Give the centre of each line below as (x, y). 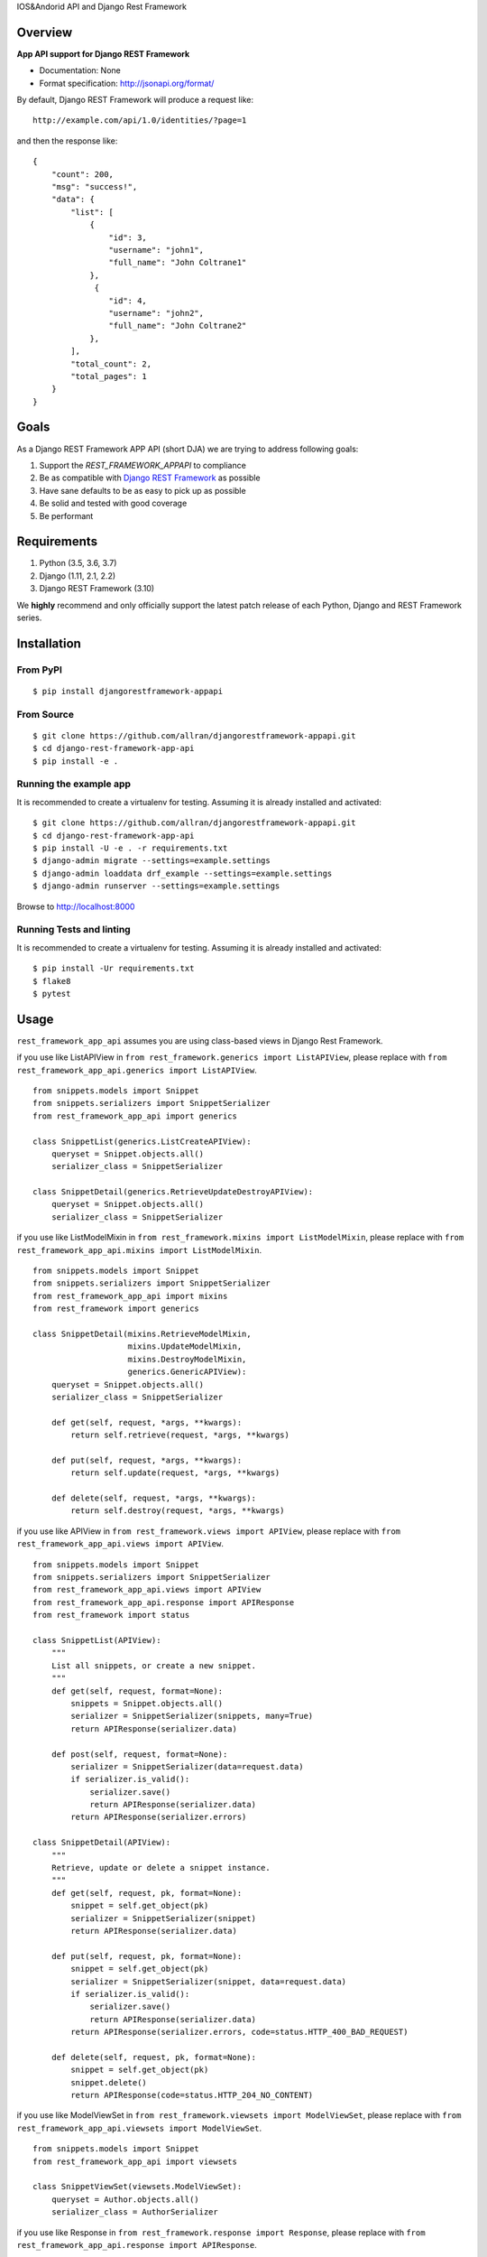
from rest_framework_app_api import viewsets (135, 2161)
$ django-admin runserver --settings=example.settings (156, 886)
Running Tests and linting (74, 930)
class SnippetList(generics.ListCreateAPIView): (142, 1141)
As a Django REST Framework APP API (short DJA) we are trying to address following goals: (188, 449)
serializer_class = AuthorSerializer (134, 2212)
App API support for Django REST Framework (103, 53)
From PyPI (40, 670)
